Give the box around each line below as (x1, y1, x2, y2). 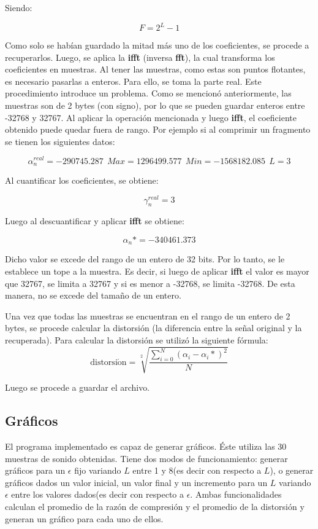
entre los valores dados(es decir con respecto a (11, 488, 184, 501)
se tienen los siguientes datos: (5, 135, 115, 147)
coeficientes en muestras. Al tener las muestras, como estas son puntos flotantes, (5, 63, 306, 76)
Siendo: (5, 1, 32, 14)
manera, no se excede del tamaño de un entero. (5, 289, 181, 302)
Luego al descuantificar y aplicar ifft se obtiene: (5, 214, 184, 227)
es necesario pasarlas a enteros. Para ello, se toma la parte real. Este (5, 74, 262, 87)
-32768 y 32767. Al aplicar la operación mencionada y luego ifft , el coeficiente (5, 111, 297, 123)
